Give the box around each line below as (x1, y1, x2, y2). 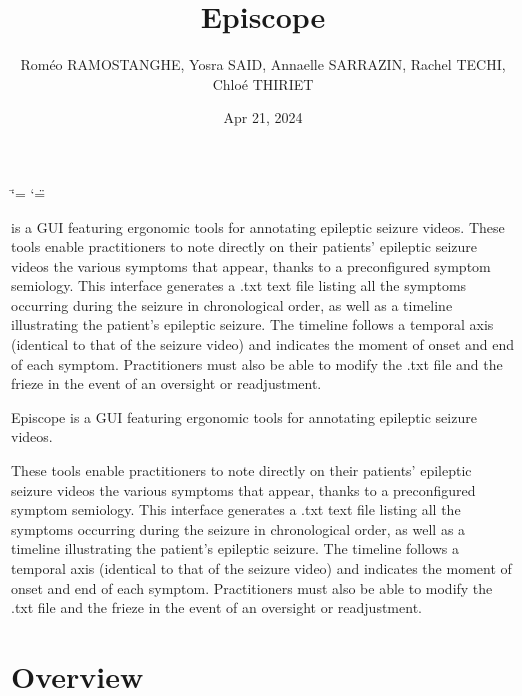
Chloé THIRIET (212, 73, 314, 94)
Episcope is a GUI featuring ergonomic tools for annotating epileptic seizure (11, 406, 477, 427)
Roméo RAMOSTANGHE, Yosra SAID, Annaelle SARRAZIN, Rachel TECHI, (20, 54, 506, 75)
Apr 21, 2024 (223, 107, 303, 128)
